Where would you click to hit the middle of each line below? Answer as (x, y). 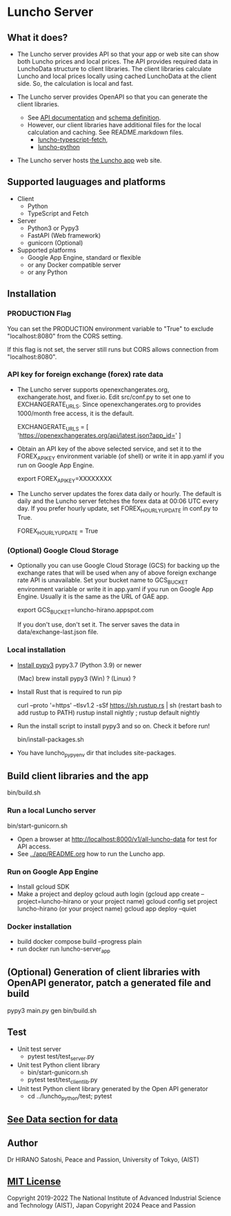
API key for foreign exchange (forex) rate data (85, 374)
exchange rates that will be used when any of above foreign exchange (117, 572)
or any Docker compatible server (74, 265)
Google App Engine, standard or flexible (84, 257)
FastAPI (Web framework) (64, 235)
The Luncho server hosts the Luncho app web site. (89, 160)
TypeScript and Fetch (58, 213)
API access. (34, 846)
